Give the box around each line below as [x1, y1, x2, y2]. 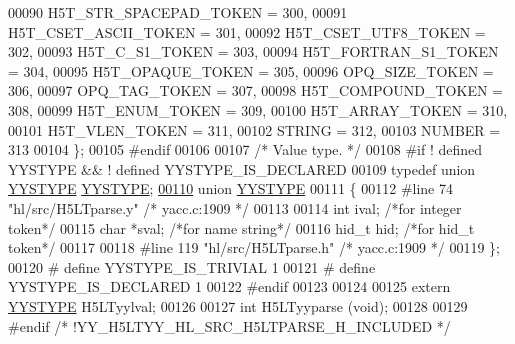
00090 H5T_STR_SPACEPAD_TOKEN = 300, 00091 [8, 2, 348, 22]
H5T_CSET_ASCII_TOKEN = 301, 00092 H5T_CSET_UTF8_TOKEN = [8, 21, 486, 42]
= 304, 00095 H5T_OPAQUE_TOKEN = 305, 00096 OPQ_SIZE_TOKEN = [8, 60, 494, 81]
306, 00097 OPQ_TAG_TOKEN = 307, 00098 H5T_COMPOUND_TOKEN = [8, 80, 503, 101]
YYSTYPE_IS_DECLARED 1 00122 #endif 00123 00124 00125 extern [8, 276, 451, 297]
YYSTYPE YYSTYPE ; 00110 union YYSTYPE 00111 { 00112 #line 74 [8, 178, 453, 199]
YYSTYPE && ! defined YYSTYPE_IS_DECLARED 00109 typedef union [8, 158, 476, 179]
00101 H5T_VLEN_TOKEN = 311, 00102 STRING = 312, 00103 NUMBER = [8, 119, 501, 140]
